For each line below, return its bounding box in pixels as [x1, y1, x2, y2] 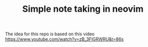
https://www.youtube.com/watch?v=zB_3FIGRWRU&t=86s [5, 36, 124, 42]
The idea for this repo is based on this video [5, 31, 95, 37]
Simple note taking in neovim [22, 3, 144, 15]
